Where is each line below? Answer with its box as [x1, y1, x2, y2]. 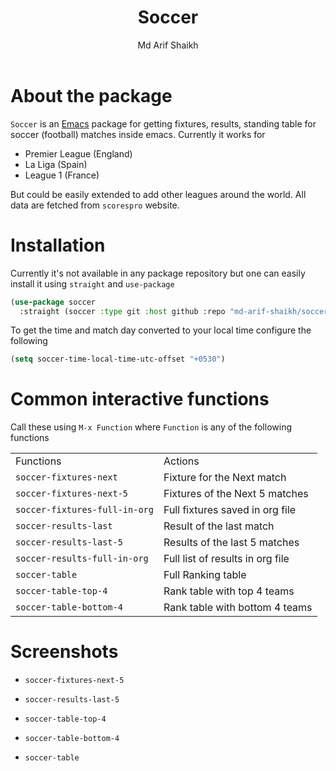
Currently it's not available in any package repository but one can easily [10, 267, 306, 279]
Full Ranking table [163, 568, 247, 582]
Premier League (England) [24, 147, 133, 160]
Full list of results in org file [163, 552, 290, 566]
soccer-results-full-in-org [15, 553, 149, 565]
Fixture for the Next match [163, 471, 287, 485]
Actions [163, 454, 200, 468]
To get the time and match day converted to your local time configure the [10, 324, 312, 336]
